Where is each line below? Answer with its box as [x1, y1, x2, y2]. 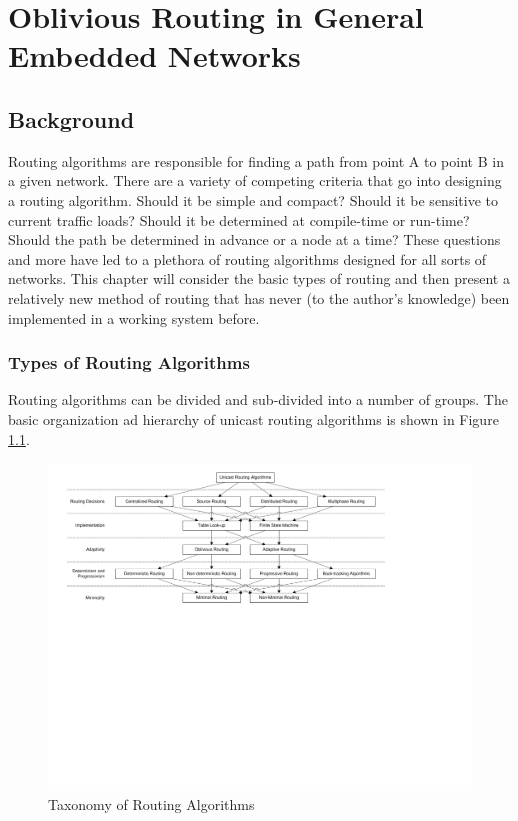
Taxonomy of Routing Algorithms [48, 794, 255, 815]
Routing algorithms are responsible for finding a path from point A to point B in [8, 150, 504, 171]
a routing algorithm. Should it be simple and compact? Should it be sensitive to [8, 189, 498, 210]
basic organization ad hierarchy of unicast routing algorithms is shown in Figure [8, 408, 499, 429]
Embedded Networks [8, 35, 301, 76]
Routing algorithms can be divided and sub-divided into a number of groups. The [8, 389, 508, 410]
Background [8, 103, 135, 134]
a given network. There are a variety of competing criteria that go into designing [8, 170, 502, 191]
